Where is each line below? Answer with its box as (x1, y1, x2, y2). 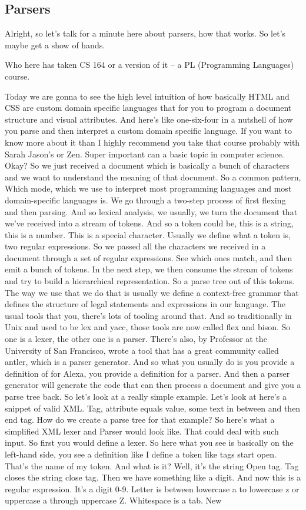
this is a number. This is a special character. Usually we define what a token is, (5, 228, 291, 241)
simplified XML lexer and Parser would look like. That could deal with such (5, 425, 279, 437)
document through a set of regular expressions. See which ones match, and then (5, 251, 292, 264)
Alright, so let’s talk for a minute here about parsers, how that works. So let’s (5, 27, 286, 40)
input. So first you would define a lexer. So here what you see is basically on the (5, 436, 294, 449)
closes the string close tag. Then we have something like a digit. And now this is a (5, 471, 301, 483)
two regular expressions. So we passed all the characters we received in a (5, 240, 266, 252)
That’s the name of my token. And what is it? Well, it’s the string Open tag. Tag (5, 459, 299, 472)
